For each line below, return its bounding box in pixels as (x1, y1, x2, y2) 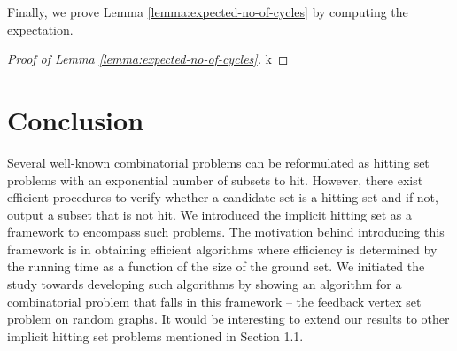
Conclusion (7, 101, 144, 137)
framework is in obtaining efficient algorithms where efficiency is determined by (7, 239, 438, 258)
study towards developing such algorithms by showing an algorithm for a (7, 275, 402, 293)
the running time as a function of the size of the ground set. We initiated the (7, 257, 425, 276)
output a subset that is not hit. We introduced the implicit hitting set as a (7, 205, 413, 223)
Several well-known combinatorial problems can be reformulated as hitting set (7, 152, 430, 171)
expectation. (7, 19, 74, 38)
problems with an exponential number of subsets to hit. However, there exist (7, 170, 423, 189)
